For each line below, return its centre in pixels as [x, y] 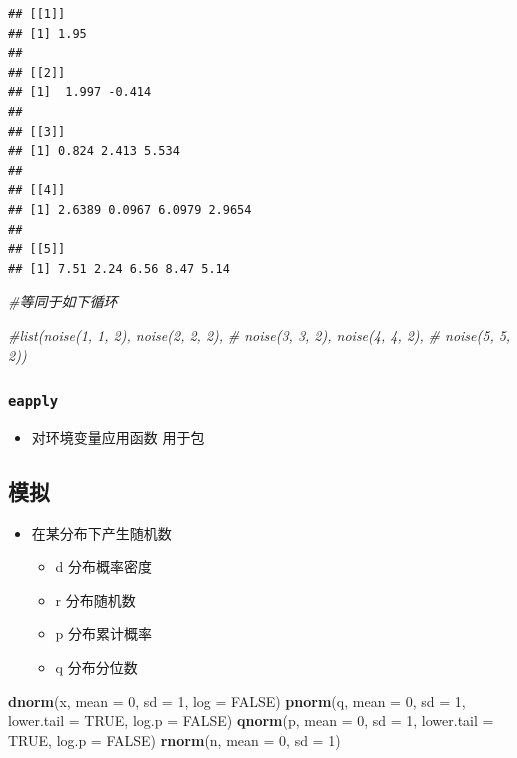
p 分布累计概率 [104, 633]
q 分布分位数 [96, 667]
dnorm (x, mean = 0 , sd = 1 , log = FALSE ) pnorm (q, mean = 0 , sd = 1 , [237, 700]
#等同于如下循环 [63, 301]
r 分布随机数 [95, 599]
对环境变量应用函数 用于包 [118, 436]
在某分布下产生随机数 [101, 532]
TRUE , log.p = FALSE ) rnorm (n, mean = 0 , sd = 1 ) [174, 739]
